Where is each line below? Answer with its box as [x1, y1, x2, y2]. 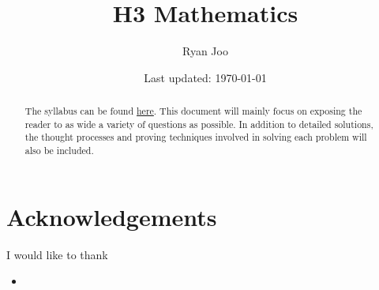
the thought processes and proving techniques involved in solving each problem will [24, 130, 367, 144]
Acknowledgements [6, 200, 217, 232]
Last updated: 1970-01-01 [144, 69, 267, 85]
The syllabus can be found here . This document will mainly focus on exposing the [24, 104, 362, 118]
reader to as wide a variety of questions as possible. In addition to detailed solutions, [24, 117, 373, 130]
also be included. [24, 144, 94, 157]
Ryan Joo [182, 43, 228, 59]
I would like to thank [6, 246, 108, 262]
